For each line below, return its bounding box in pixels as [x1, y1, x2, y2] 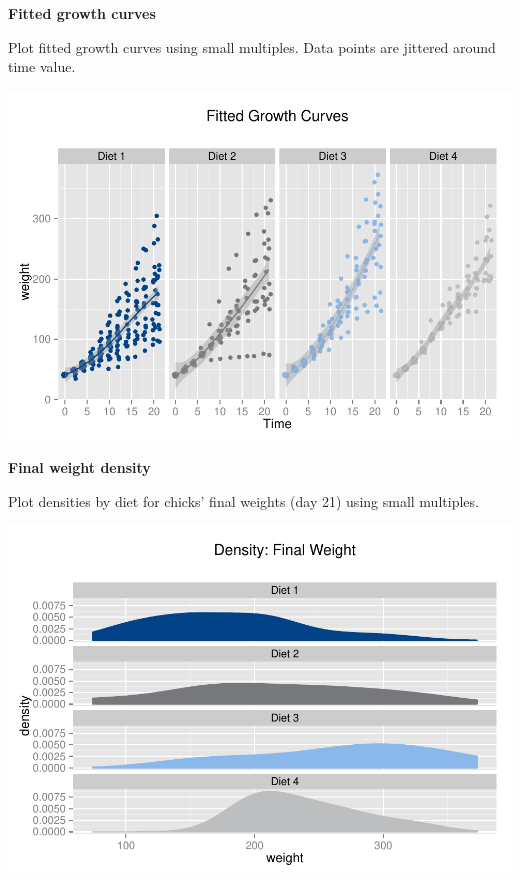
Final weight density [8, 457, 151, 478]
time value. [8, 56, 76, 77]
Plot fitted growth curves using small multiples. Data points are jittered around [8, 36, 496, 57]
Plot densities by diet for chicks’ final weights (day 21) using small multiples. [8, 490, 479, 511]
